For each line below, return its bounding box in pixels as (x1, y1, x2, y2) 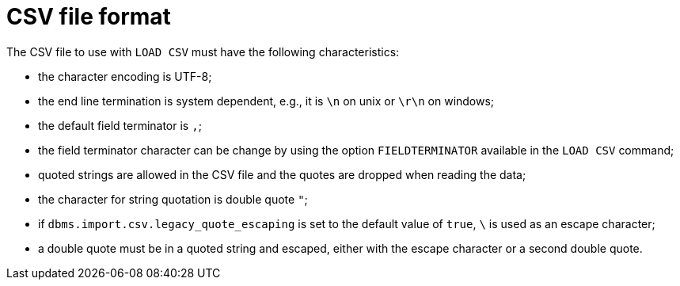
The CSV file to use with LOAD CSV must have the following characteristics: (6, 44, 400, 59)
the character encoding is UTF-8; (38, 69, 212, 83)
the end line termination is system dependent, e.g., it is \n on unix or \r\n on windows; (38, 93, 495, 108)
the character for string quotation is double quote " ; (38, 192, 308, 206)
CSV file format (6, 3, 171, 30)
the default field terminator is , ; (38, 118, 202, 132)
